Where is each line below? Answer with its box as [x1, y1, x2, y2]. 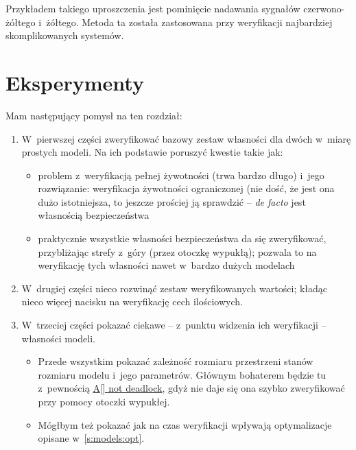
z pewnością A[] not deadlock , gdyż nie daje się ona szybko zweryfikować [38, 381, 345, 395]
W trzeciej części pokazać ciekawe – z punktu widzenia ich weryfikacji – [21, 318, 327, 332]
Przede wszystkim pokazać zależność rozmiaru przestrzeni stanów [38, 354, 313, 368]
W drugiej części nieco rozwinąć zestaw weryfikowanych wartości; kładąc [21, 281, 328, 295]
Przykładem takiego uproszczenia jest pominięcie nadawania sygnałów [5, 1, 300, 15]
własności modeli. [21, 331, 95, 345]
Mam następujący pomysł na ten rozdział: [5, 108, 182, 122]
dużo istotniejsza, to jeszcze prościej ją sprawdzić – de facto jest [38, 194, 306, 209]
